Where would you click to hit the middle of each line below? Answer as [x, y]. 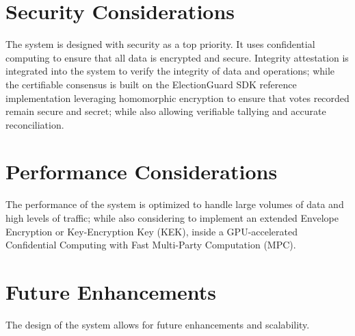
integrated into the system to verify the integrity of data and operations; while [170, 71]
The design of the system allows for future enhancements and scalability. [158, 324]
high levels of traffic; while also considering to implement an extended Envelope [172, 218]
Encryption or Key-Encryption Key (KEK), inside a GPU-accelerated [152, 231]
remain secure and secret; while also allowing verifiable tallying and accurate [166, 111]
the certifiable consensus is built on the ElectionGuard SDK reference [151, 84]
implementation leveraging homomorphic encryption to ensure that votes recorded [177, 98]
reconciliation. [35, 124]
